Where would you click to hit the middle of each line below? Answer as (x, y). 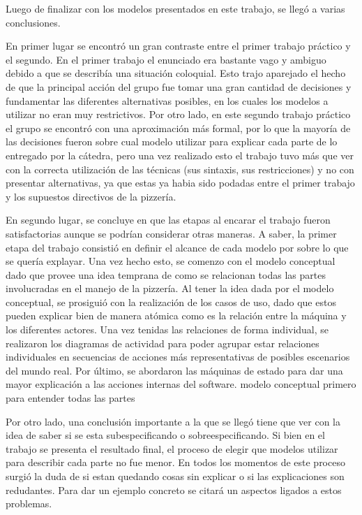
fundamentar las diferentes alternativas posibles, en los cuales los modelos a (167, 100)
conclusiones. (33, 22)
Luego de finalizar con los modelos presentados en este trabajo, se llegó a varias (175, 8)
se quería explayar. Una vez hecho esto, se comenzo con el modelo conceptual (171, 261)
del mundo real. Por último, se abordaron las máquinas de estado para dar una (174, 370)
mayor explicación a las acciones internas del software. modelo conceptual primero (181, 384)
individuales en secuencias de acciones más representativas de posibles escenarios (178, 357)
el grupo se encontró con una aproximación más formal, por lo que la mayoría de (178, 128)
